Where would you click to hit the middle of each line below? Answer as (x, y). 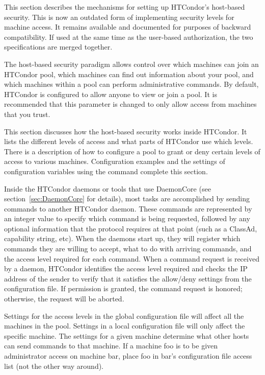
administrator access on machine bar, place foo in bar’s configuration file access (128, 356)
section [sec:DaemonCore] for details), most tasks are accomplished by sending (127, 198)
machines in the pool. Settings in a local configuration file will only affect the (125, 326)
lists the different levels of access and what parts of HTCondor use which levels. (129, 141)
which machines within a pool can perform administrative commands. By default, (131, 84)
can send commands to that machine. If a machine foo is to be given (111, 346)
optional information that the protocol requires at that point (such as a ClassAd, (131, 228)
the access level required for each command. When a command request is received (132, 258)
